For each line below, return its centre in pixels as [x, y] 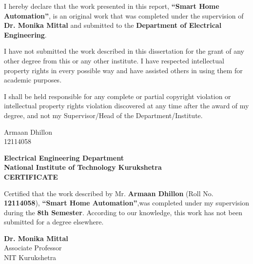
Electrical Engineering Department [64, 157]
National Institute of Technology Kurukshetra [83, 167]
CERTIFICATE [31, 176]
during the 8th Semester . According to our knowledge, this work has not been [123, 212]
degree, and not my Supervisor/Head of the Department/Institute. [103, 115]
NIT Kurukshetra [30, 257]
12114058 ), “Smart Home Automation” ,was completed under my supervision [126, 203]
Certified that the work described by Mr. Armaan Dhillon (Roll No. [109, 193]
